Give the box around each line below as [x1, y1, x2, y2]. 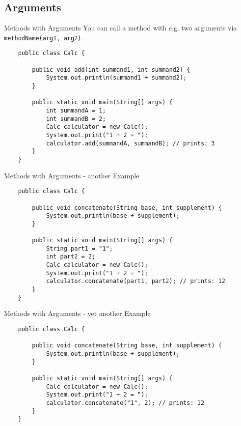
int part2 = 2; [46, 253, 96, 260]
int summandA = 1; [46, 107, 106, 114]
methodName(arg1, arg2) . [4, 32, 83, 42]
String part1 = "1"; [46, 245, 113, 252]
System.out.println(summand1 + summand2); [46, 74, 187, 82]
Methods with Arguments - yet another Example [4, 308, 151, 318]
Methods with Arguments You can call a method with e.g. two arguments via [4, 23, 237, 33]
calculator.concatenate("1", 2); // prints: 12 [46, 399, 205, 406]
